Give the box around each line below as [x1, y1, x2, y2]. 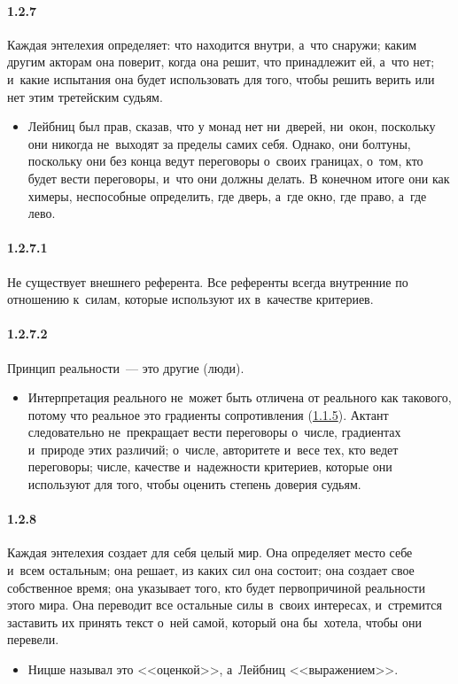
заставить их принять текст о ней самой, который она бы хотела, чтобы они [7, 612, 422, 631]
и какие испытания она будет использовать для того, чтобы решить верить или [7, 69, 435, 88]
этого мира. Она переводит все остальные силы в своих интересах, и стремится [7, 595, 442, 614]
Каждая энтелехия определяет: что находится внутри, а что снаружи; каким [7, 35, 417, 53]
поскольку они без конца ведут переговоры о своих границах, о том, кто [27, 152, 423, 170]
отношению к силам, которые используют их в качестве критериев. [7, 290, 374, 308]
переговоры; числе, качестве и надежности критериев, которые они [27, 457, 392, 476]
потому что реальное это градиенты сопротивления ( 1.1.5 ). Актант [27, 405, 389, 424]
